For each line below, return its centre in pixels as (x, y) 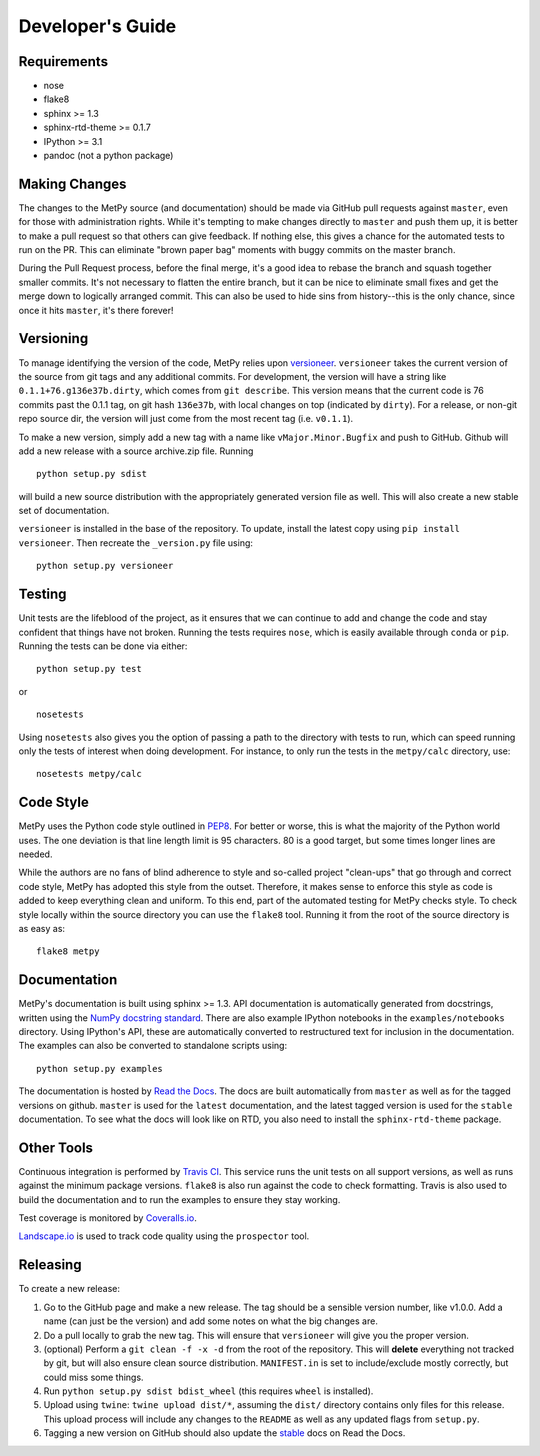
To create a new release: (69, 1289)
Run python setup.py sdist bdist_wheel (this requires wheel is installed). (208, 1391)
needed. (35, 854)
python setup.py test (89, 669)
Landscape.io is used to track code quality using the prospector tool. (164, 1236)
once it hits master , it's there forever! (96, 310)
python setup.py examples (100, 1068)
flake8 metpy (68, 951)
